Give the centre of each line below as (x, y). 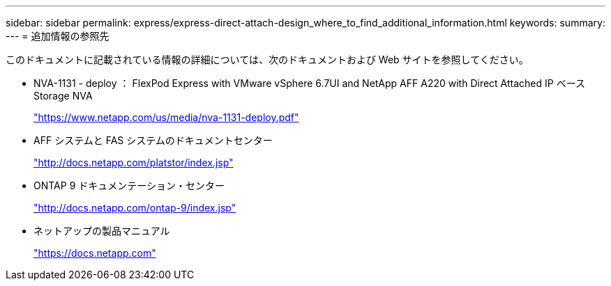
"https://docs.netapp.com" (95, 253)
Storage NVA (63, 96)
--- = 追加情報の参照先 (58, 36)
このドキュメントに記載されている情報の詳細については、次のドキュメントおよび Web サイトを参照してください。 (267, 59)
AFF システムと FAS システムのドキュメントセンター (153, 140)
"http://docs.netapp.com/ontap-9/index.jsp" (135, 208)
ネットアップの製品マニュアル (102, 231)
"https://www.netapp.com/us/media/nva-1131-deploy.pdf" (166, 117)
